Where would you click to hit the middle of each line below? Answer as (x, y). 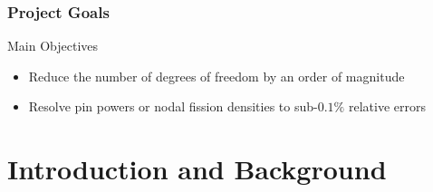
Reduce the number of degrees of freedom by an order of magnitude (216, 76)
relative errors (387, 106)
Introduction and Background (197, 169)
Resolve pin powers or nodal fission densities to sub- (173, 106)
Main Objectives (53, 46)
